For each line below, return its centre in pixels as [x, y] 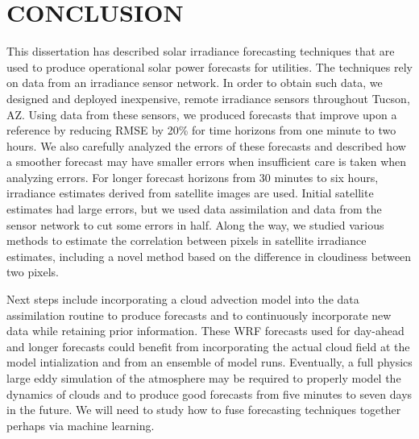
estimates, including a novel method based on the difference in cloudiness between [209, 256]
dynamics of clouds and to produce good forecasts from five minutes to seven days [209, 393]
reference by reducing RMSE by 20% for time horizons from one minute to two [201, 130]
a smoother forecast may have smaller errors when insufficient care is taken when [207, 162]
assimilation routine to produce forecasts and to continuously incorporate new [199, 315]
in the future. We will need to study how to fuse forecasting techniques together [204, 410]
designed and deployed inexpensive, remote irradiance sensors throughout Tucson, [208, 98]
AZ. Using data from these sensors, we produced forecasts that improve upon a [202, 114]
